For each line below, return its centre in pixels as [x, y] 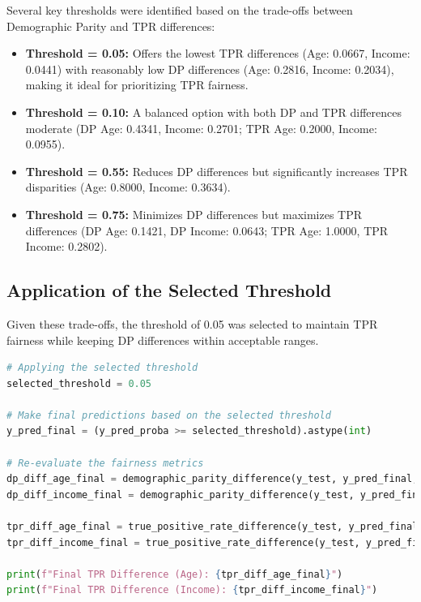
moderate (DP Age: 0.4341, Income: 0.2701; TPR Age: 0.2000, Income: [201, 128]
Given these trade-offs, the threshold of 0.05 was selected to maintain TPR [192, 323]
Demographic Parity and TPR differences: [111, 26]
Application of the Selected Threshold [169, 290]
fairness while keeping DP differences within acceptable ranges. [163, 340]
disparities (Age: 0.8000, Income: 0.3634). [128, 187]
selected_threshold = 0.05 [79, 383]
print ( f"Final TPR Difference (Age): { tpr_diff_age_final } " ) [175, 574]
